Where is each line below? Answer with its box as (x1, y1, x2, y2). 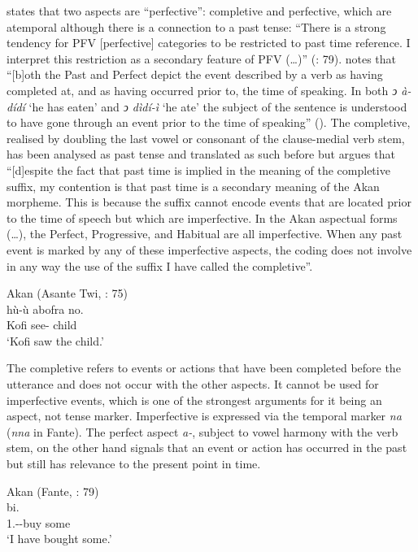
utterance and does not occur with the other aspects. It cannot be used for (7, 376, 379, 393)
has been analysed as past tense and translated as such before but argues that (7, 146, 395, 163)
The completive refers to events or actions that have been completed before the (7, 359, 401, 376)
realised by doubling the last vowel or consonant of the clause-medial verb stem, (7, 129, 405, 146)
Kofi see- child (7, 316, 77, 333)
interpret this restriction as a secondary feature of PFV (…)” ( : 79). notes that (7, 50, 397, 67)
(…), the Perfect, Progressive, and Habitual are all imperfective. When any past (7, 225, 403, 242)
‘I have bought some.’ (7, 530, 112, 547)
